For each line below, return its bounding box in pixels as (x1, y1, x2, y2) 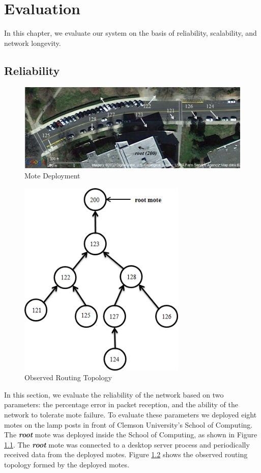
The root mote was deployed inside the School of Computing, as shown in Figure (4, 429, 257, 440)
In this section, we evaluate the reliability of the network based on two (4, 389, 224, 400)
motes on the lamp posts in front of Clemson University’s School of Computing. (4, 419, 253, 430)
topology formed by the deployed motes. (4, 459, 129, 469)
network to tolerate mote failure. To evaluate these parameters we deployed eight (4, 409, 257, 419)
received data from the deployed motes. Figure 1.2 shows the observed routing (4, 449, 248, 460)
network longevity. (4, 37, 61, 48)
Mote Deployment (24, 170, 80, 180)
